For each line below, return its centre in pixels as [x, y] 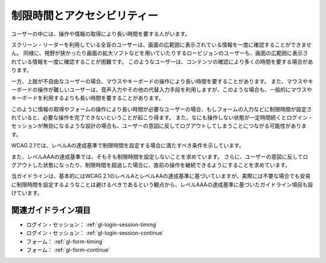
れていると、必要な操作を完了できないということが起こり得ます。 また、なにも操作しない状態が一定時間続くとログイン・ [162, 118]
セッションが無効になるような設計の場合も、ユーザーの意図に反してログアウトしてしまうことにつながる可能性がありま [159, 126]
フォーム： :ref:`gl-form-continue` [69, 250]
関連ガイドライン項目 [51, 210]
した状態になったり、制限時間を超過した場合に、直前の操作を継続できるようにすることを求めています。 [161, 165]
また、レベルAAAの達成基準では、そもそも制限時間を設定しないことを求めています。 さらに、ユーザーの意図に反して [157, 156]
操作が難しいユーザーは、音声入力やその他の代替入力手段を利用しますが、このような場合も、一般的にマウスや [175, 89]
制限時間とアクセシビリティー [85, 16]
